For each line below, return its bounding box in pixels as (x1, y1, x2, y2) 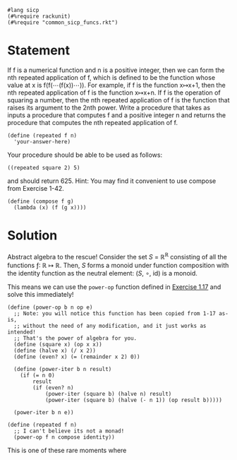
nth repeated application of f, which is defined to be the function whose (7, 73, 216, 81)
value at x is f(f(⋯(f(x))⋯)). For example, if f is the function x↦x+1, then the (7, 81, 226, 89)
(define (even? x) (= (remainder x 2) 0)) (13, 353, 140, 360)
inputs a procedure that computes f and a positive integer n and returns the (7, 110, 226, 119)
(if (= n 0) (20, 372, 55, 379)
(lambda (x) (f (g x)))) (13, 204, 87, 211)
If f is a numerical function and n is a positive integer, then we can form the (7, 66, 225, 74)
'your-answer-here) (13, 138, 71, 145)
